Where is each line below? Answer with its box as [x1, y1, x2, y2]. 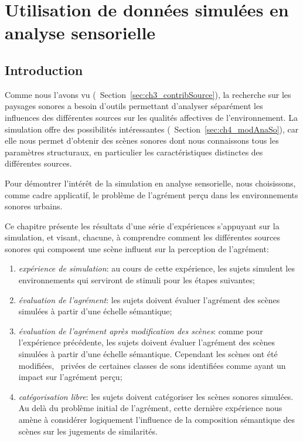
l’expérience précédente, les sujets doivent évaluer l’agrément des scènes [18, 336, 275, 348]
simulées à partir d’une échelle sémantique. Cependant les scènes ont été [18, 348, 278, 360]
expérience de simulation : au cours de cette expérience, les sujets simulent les [18, 262, 295, 274]
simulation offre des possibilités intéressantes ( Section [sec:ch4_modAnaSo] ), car [5, 123, 299, 135]
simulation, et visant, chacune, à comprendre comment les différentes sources [5, 231, 280, 243]
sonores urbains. [5, 200, 63, 212]
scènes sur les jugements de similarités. [18, 425, 158, 437]
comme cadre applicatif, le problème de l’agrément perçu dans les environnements [5, 188, 298, 201]
